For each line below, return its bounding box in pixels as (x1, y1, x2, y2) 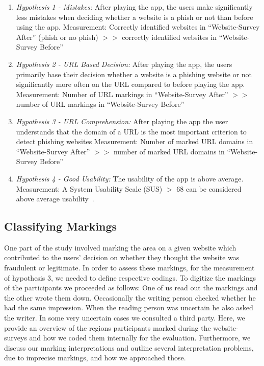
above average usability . (16, 193, 94, 204)
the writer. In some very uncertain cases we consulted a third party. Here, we (4, 312, 245, 323)
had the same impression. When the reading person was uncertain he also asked (4, 302, 253, 313)
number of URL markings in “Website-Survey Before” (16, 99, 184, 109)
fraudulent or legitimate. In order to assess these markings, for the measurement (4, 262, 255, 273)
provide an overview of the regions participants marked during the (4, 322, 211, 333)
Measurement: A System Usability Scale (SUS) (16, 183, 163, 194)
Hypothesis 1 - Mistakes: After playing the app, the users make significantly (16, 2, 253, 12)
